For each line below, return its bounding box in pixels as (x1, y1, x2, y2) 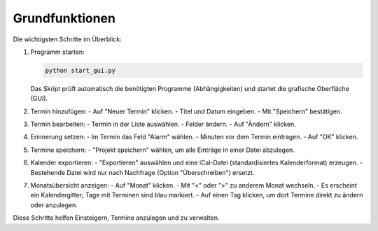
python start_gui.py (45, 66, 115, 74)
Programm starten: (30, 48, 85, 56)
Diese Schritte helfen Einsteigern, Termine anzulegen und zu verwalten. (13, 213, 220, 222)
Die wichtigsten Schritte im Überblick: (13, 35, 122, 43)
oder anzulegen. (30, 200, 78, 209)
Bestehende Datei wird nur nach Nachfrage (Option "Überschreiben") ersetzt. (30, 168, 255, 176)
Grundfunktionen (13, 10, 115, 26)
